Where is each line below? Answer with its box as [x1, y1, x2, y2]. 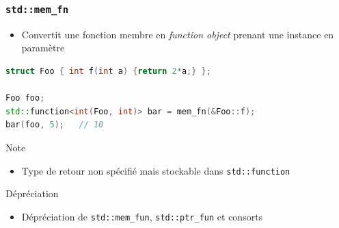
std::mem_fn [5, 3, 69, 15]
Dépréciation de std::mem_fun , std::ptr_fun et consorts [21, 209, 263, 223]
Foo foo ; [5, 93, 45, 103]
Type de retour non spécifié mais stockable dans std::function [21, 163, 290, 177]
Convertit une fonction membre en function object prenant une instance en [21, 27, 334, 41]
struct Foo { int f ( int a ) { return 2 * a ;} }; [5, 66, 211, 76]
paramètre [21, 40, 65, 55]
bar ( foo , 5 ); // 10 [5, 120, 104, 130]
